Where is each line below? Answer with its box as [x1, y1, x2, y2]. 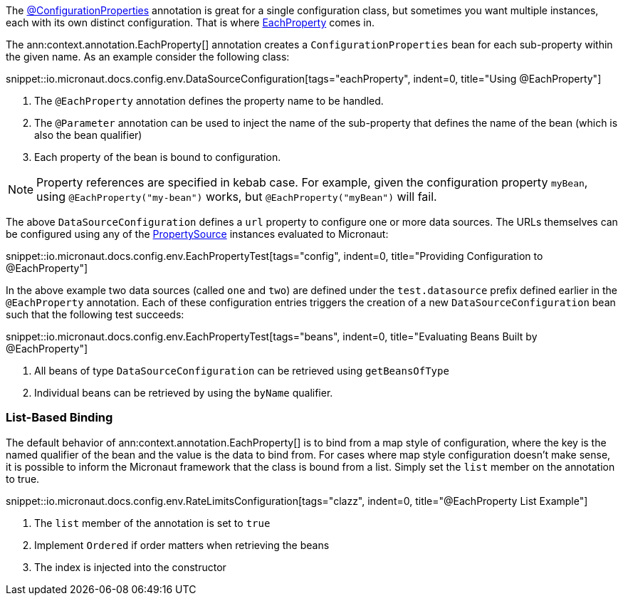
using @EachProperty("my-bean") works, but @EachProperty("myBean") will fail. [36, 189, 437, 204]
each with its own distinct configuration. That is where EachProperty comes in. [6, 16, 375, 28]
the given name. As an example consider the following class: [6, 51, 290, 63]
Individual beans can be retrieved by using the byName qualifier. [34, 387, 333, 399]
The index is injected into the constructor [34, 560, 226, 573]
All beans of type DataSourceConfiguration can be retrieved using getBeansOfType [34, 365, 449, 377]
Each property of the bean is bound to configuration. [34, 151, 281, 163]
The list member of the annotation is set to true [34, 516, 271, 529]
